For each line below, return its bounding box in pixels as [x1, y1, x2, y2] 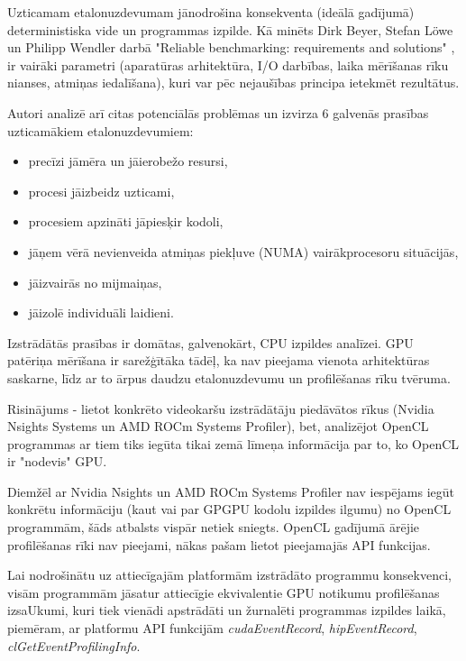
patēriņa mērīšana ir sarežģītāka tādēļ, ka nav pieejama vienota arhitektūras [7, 351, 430, 370]
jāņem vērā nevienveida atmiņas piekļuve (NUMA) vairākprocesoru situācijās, [28, 242, 459, 261]
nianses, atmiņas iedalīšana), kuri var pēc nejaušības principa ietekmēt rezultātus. [7, 73, 460, 92]
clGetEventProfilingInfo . [7, 636, 141, 655]
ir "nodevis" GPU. [7, 452, 107, 471]
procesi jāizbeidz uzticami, [28, 181, 175, 200]
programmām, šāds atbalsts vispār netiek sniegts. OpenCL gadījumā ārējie [7, 518, 420, 537]
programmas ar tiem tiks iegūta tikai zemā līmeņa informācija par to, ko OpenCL [7, 434, 460, 453]
